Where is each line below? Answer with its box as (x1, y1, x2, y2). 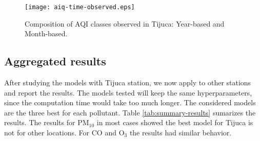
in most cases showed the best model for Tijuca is (96, 117, 253, 128)
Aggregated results (4, 53, 106, 69)
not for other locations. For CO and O (4, 127, 125, 138)
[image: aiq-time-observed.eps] (25, 4, 135, 11)
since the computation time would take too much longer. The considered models (4, 97, 256, 108)
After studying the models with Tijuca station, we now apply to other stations (4, 77, 251, 88)
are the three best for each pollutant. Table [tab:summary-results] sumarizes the (4, 107, 256, 118)
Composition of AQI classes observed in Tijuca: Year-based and (25, 18, 225, 29)
